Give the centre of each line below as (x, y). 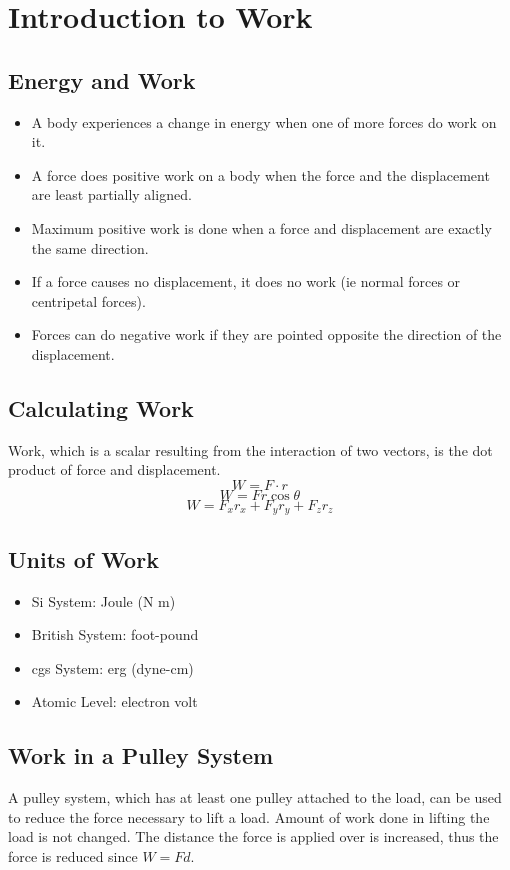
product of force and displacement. (114, 469)
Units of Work (83, 558)
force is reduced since (73, 855)
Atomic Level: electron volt (114, 701)
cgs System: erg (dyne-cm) (112, 667)
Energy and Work (102, 79)
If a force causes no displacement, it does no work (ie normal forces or (246, 281)
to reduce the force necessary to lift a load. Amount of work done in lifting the (249, 816)
